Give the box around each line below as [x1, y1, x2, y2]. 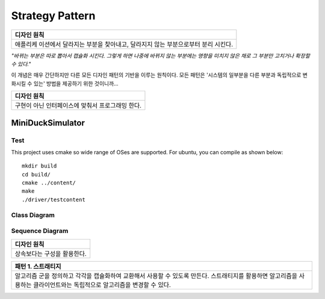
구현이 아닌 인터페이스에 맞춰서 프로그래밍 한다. [14, 101, 141, 110]
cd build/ [22, 171, 51, 178]
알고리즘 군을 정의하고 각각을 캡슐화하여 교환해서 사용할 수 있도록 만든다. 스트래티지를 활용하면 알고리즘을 [14, 271, 298, 280]
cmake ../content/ [22, 180, 76, 186]
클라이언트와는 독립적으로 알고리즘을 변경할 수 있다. [33, 280, 172, 289]
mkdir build [22, 163, 57, 169]
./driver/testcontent [22, 196, 85, 203]
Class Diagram [11, 211, 55, 219]
